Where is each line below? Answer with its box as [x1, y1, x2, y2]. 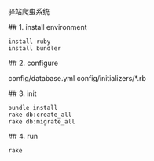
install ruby [8, 38, 51, 46]
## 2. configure [8, 58, 59, 68]
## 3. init [8, 89, 37, 98]
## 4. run [8, 132, 38, 141]
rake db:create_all [8, 111, 72, 119]
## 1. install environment [8, 23, 88, 31]
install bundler [8, 45, 61, 53]
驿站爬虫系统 [8, 7, 49, 16]
